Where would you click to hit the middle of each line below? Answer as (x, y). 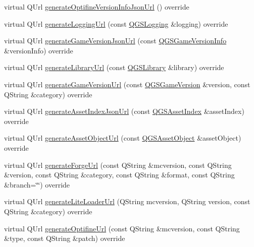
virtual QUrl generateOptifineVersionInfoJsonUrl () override (97, 7)
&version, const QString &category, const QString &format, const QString (119, 175)
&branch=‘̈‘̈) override (37, 184)
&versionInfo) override (39, 50)
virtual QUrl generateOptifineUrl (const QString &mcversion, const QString (122, 228)
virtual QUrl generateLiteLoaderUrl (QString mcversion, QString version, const (127, 201)
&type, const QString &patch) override (65, 238)
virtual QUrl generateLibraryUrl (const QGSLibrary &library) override (114, 67)
